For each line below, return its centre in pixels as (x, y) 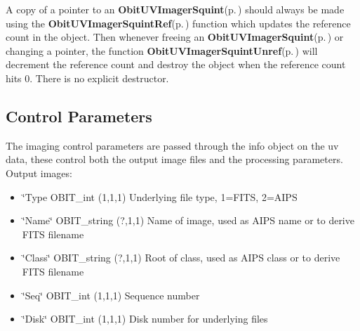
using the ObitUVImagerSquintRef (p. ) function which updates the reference (178, 23)
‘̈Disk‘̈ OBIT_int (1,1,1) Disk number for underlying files (145, 319)
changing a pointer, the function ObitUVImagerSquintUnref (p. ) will (162, 50)
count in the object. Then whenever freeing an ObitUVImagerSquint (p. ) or (175, 37)
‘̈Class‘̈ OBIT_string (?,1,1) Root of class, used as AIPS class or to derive (181, 258)
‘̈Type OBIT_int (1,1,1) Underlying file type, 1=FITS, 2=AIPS (160, 196)
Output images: (39, 173)
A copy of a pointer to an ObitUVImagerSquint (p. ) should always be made (175, 9)
